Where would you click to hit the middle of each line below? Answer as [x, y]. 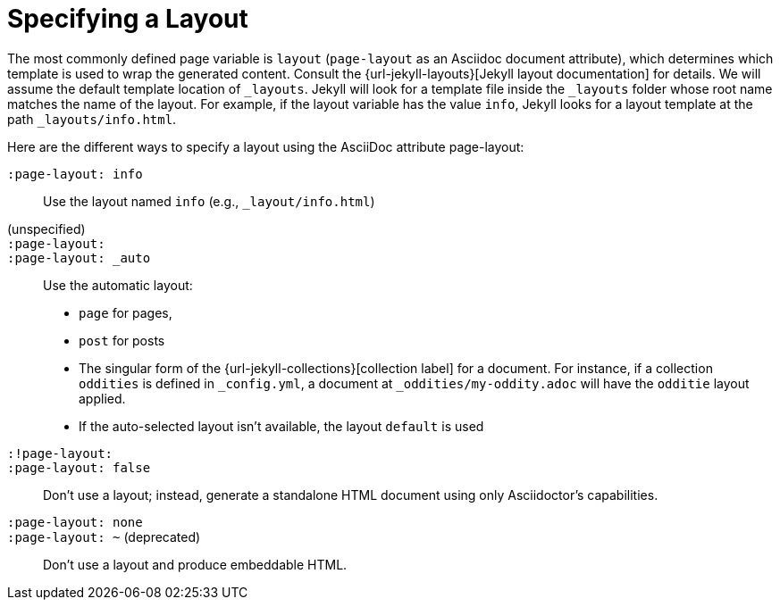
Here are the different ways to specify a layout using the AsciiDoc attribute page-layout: [266, 146]
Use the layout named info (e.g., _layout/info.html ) [209, 201]
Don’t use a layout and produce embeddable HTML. [195, 564]
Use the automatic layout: [118, 285]
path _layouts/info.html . [92, 119]
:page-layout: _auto [79, 258]
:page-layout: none [75, 522]
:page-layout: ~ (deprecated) [104, 536]
